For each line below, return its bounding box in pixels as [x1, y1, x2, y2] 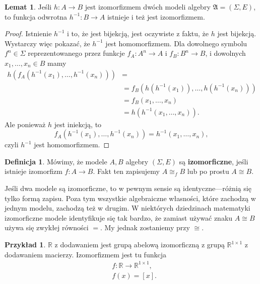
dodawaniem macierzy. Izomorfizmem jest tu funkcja [5, 249, 166, 259]
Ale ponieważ [5, 119, 46, 129]
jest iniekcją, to [54, 119, 102, 129]
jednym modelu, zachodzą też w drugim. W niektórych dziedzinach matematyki [5, 203, 250, 213]
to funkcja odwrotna [5, 11, 68, 22]
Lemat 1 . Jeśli [5, 2, 52, 12]
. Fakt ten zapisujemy [93, 166, 160, 176]
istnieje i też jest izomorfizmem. [107, 11, 205, 22]
